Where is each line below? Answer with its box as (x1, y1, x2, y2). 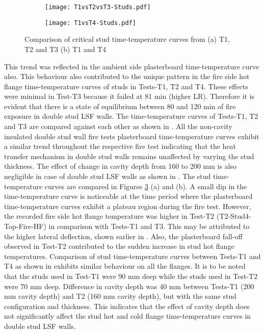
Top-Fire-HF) (4, 221, 46, 231)
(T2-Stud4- (216, 211, 251, 221)
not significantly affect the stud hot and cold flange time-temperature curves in (4, 311, 251, 321)
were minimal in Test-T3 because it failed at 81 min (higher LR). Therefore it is (4, 91, 255, 101)
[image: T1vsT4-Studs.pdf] (45, 19, 136, 27)
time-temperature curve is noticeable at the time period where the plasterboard (4, 191, 253, 201)
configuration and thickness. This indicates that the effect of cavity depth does (4, 300, 250, 311)
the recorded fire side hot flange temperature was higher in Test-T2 (4, 211, 215, 221)
